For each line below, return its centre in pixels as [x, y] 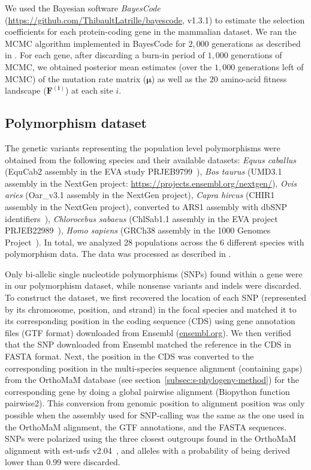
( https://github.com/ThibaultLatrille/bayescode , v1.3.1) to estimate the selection [155, 20]
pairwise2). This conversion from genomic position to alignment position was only [155, 403]
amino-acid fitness [254, 78]
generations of [256, 55]
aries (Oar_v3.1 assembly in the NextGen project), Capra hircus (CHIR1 [140, 195]
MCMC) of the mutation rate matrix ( [76, 78]
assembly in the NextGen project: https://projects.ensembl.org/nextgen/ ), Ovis [151, 183]
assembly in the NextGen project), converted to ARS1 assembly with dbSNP [146, 206]
